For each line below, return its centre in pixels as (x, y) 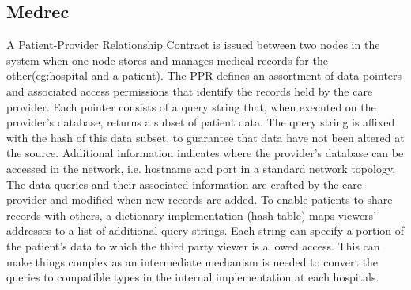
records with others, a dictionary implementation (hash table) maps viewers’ (192, 215)
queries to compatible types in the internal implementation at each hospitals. (193, 277)
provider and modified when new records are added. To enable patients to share (200, 200)
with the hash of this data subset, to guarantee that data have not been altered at (205, 137)
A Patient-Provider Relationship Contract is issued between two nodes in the (193, 45)
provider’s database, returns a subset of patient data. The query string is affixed (201, 122)
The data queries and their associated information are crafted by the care (185, 184)
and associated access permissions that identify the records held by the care (190, 90)
